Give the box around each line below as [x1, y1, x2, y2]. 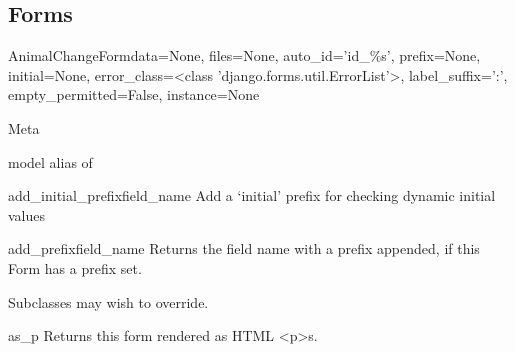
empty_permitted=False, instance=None [8, 84, 260, 105]
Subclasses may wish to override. [8, 291, 209, 312]
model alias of [8, 151, 93, 172]
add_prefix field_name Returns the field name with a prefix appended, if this [8, 238, 480, 259]
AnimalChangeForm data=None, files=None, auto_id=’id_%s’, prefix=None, [8, 45, 481, 66]
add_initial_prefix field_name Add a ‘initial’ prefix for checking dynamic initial [8, 185, 496, 206]
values [8, 204, 46, 225]
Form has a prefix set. [8, 257, 142, 278]
